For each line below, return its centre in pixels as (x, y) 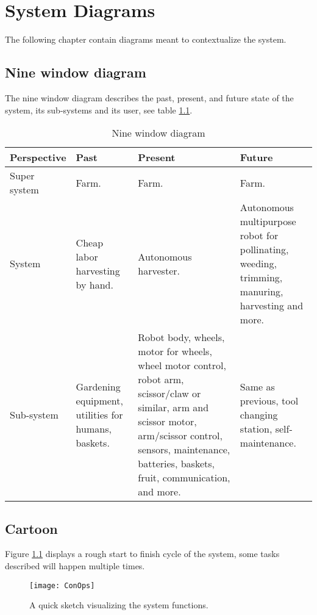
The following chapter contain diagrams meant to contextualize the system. (146, 39)
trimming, (261, 278)
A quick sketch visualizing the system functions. (119, 605)
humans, (94, 428)
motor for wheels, (175, 351)
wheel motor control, (182, 365)
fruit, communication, (184, 478)
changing (259, 414)
